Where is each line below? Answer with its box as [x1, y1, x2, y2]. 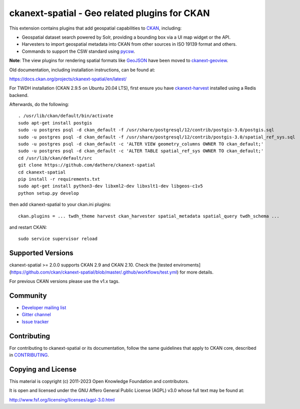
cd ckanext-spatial [18, 169, 66, 175]
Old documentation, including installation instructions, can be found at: [9, 67, 155, 73]
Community [9, 291, 47, 300]
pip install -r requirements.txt [18, 176, 100, 182]
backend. [9, 92, 29, 98]
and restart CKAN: [9, 224, 47, 230]
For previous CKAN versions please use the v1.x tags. [9, 279, 120, 284]
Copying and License [9, 365, 77, 373]
